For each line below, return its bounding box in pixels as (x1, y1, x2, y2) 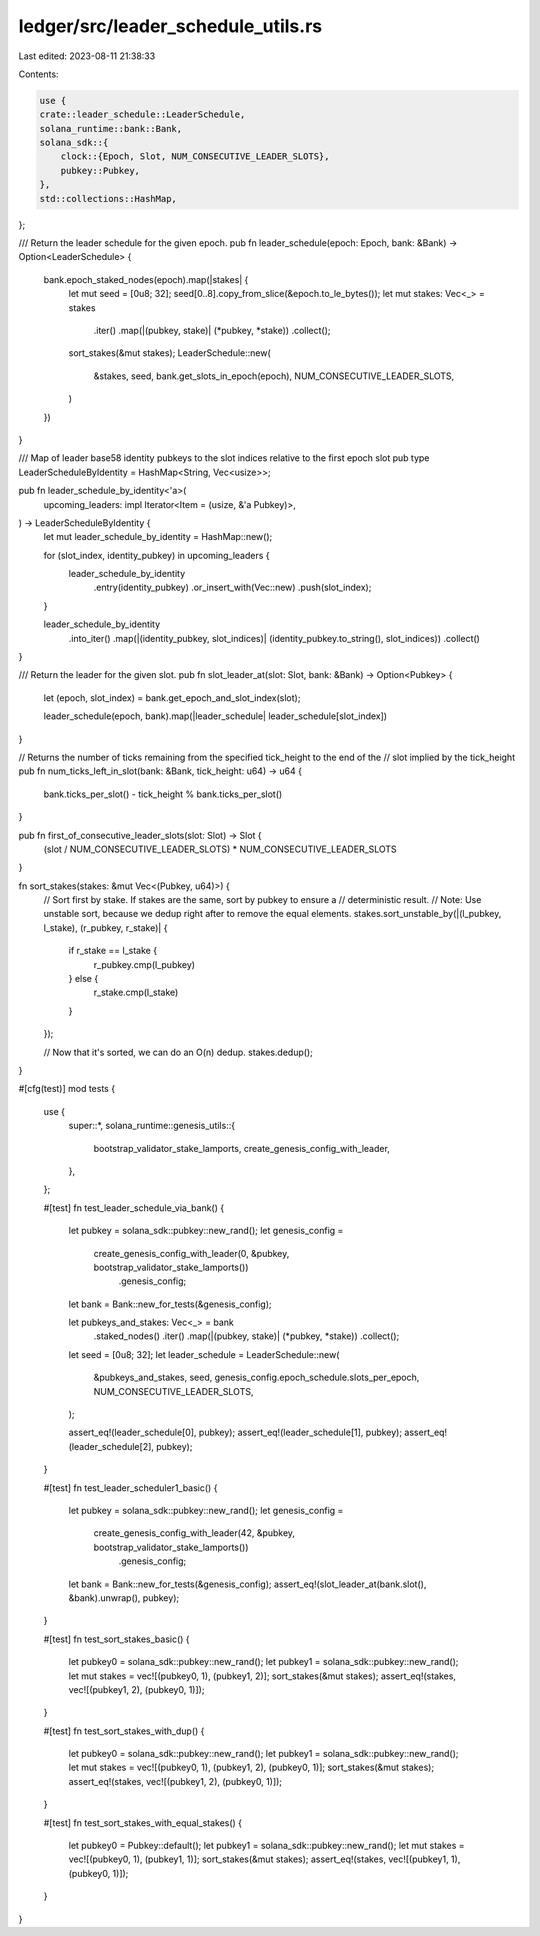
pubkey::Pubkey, (60, 165, 140, 176)
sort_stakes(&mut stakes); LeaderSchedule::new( (68, 347, 272, 359)
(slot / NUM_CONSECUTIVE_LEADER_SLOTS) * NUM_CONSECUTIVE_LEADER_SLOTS (43, 843, 397, 855)
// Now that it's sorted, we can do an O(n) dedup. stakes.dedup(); (43, 1046, 314, 1058)
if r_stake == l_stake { (68, 945, 158, 957)
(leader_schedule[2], (68, 1440, 155, 1452)
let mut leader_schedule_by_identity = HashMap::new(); (43, 531, 273, 543)
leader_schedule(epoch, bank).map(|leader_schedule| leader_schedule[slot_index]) (43, 710, 388, 722)
